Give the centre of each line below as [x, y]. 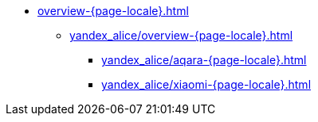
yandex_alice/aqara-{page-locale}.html [204, 60]
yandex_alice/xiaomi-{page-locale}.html [206, 84]
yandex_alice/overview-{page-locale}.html [181, 35]
